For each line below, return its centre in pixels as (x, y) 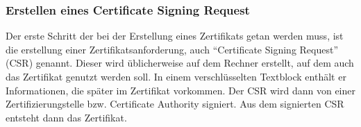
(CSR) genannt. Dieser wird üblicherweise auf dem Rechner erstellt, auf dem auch (180, 63)
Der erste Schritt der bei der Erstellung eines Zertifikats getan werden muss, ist (175, 36)
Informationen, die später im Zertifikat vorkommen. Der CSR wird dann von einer (180, 90)
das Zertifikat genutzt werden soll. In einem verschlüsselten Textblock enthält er (176, 76)
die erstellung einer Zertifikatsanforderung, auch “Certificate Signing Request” (172, 49)
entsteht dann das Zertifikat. (66, 117)
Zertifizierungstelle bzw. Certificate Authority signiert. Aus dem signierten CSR (175, 104)
